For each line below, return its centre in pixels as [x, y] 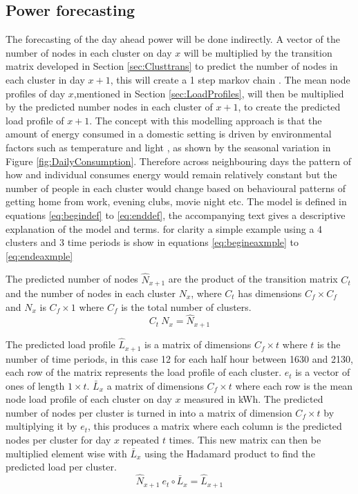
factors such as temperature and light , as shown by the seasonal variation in [168, 147]
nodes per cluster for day [58, 440]
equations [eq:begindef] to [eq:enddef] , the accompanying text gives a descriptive [176, 215]
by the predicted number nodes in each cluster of [109, 107]
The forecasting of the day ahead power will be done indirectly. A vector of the [173, 39]
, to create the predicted [289, 107]
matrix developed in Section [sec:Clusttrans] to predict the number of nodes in [172, 66]
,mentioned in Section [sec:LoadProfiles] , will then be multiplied [209, 93]
